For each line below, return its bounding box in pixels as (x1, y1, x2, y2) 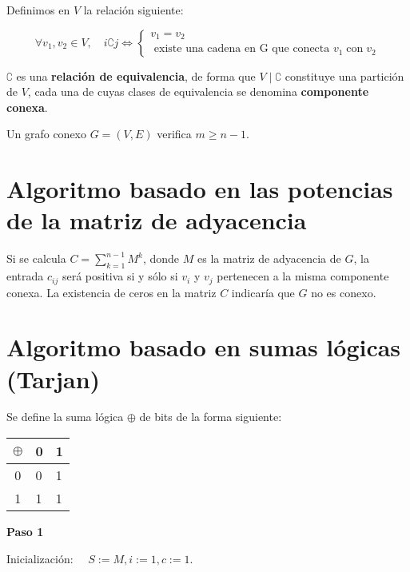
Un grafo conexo (6, 125, 86, 142)
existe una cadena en (153, 43, 257, 55)
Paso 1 (6, 523, 44, 540)
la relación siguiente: (83, 2, 184, 18)
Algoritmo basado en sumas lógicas (6, 331, 401, 363)
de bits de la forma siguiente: (139, 408, 282, 425)
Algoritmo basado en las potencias (6, 173, 393, 205)
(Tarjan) (6, 362, 101, 395)
